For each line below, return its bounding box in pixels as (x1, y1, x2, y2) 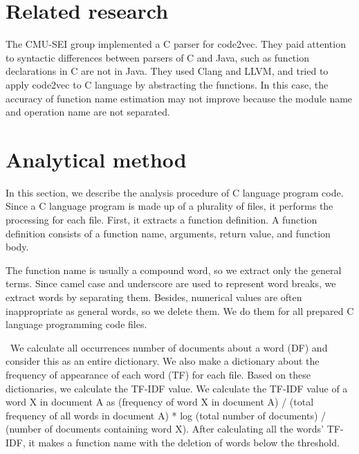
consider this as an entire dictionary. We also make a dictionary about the (6, 354, 320, 368)
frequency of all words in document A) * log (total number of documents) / (6, 408, 326, 422)
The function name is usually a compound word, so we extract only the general (6, 262, 342, 277)
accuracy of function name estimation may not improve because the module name (6, 91, 353, 105)
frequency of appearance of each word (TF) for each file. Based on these (6, 367, 311, 381)
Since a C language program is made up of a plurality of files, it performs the (6, 199, 333, 213)
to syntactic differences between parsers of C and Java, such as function (6, 50, 309, 64)
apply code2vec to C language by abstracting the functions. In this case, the (6, 77, 329, 91)
